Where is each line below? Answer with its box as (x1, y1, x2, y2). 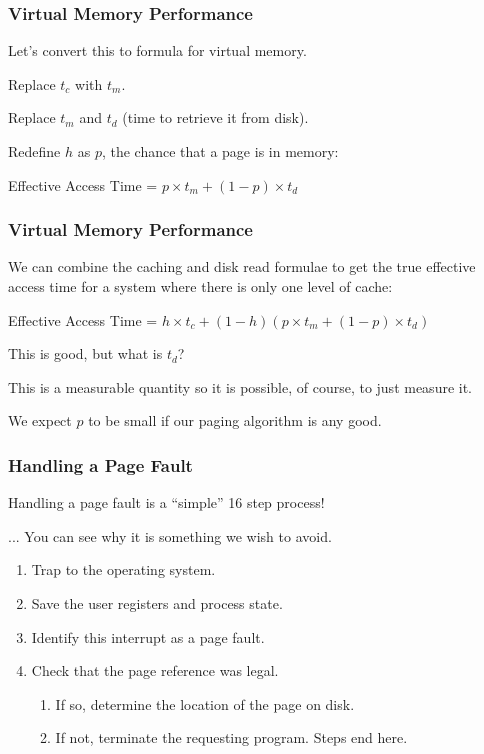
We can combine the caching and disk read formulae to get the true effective (8, 256, 476, 277)
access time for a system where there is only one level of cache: (8, 276, 393, 296)
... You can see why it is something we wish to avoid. (8, 525, 332, 546)
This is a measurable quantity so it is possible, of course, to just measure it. (8, 376, 473, 397)
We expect (8, 410, 72, 431)
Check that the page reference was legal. (31, 660, 279, 681)
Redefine (8, 141, 61, 161)
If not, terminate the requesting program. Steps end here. (55, 727, 408, 748)
